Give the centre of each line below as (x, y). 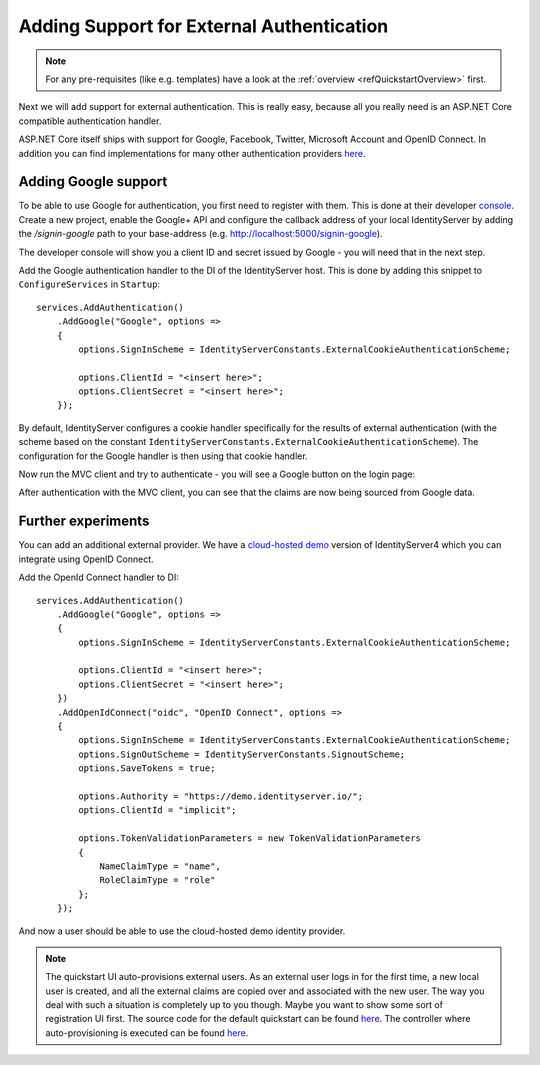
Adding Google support (93, 181)
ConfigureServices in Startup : (89, 284)
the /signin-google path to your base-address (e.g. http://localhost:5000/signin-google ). (201, 234)
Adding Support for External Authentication (203, 26)
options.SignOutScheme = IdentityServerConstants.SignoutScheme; (242, 754)
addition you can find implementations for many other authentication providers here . (192, 153)
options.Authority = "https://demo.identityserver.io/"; (221, 796)
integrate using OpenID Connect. (86, 559)
